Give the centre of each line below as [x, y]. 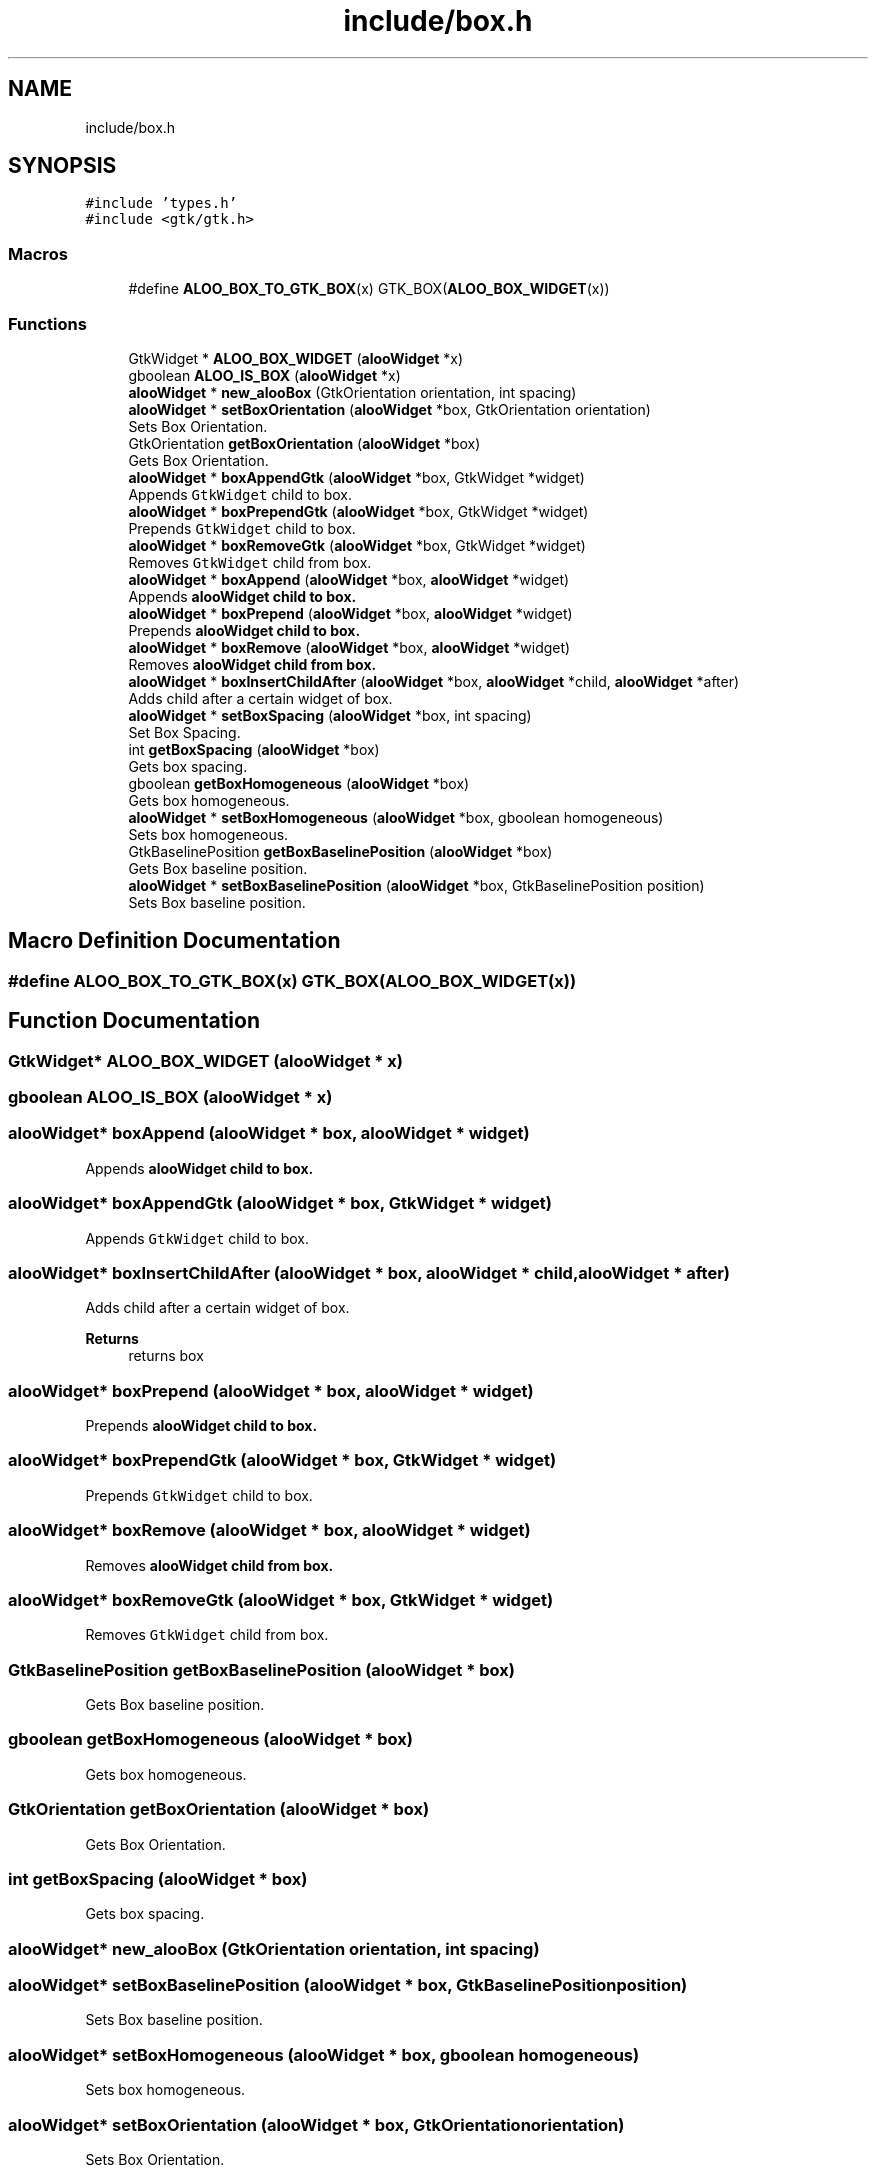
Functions [47, 323]
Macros [38, 253]
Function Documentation [134, 1021]
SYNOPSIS [62, 166]
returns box [166, 1356]
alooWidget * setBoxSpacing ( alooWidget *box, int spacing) [330, 715]
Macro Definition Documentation [174, 941]
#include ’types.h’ [161, 203]
